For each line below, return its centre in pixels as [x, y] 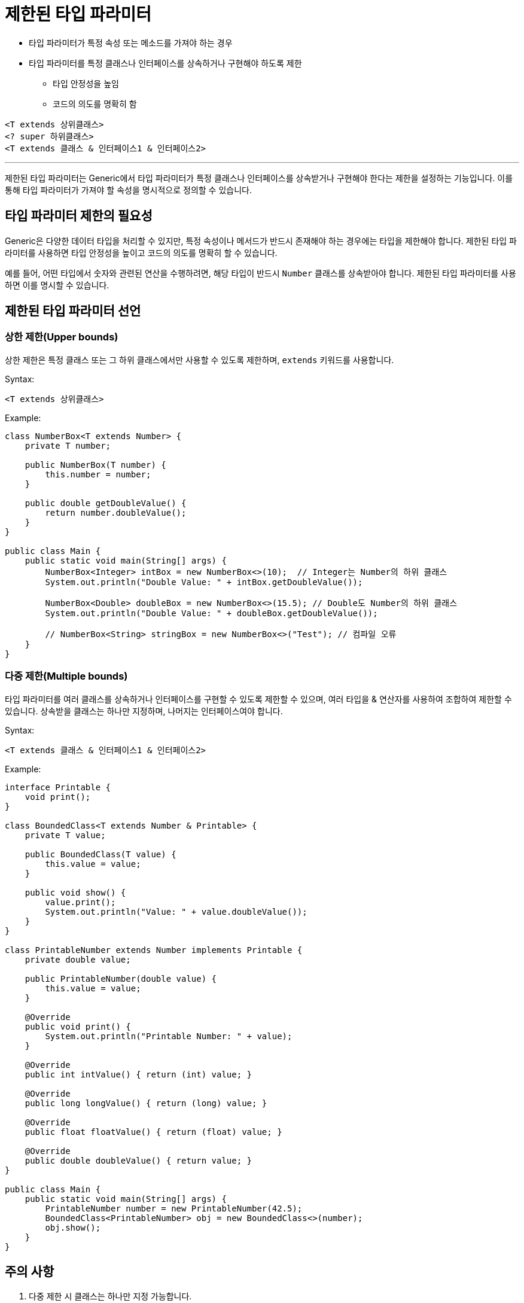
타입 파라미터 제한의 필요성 [79, 216]
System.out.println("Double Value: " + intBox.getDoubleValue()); [204, 582]
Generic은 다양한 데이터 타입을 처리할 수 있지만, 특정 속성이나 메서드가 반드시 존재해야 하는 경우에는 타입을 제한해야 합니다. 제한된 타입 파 [261, 240]
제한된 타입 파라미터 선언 [73, 311]
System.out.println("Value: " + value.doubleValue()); [176, 911]
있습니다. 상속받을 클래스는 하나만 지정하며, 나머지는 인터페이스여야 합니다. [144, 711]
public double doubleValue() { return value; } [138, 1160]
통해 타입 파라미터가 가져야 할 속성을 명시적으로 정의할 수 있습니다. [128, 190]
